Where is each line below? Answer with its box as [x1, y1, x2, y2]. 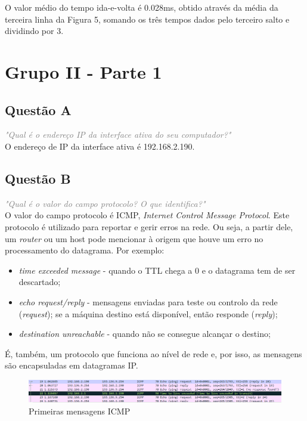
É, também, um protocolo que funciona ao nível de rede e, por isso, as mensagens [5, 347, 302, 360]
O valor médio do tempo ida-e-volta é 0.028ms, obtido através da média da [5, 1, 278, 13]
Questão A [5, 100, 72, 119]
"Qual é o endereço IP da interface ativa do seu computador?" [5, 128, 231, 141]
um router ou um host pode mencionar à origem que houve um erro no [5, 232, 263, 244]
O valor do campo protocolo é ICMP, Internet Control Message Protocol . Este [5, 209, 290, 221]
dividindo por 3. [5, 24, 64, 37]
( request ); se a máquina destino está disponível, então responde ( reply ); [18, 307, 278, 320]
